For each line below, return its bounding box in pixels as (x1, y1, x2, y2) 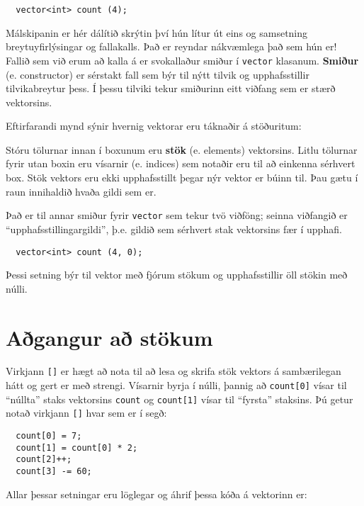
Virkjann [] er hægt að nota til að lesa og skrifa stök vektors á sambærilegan (6, 364, 341, 378)
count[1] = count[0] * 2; (16, 442, 138, 453)
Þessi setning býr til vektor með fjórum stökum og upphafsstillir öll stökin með (6, 267, 348, 282)
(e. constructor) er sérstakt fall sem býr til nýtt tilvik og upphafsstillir (6, 67, 309, 81)
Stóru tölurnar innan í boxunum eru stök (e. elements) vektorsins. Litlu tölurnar (6, 142, 358, 157)
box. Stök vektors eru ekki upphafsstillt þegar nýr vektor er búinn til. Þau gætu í (6, 170, 358, 185)
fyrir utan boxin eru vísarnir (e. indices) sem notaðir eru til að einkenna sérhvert (6, 156, 356, 171)
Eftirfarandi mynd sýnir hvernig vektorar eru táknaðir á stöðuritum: (6, 118, 302, 133)
